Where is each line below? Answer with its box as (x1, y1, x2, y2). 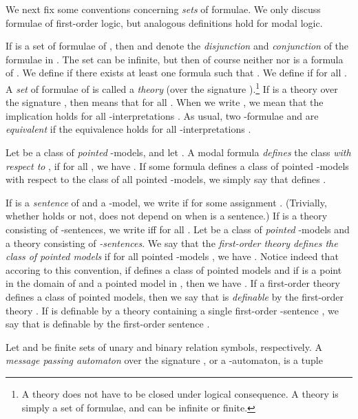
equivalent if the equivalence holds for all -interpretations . (6, 122, 251, 136)
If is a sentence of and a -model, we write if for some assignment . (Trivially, (6, 195, 327, 209)
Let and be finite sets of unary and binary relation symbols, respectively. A (6, 339, 323, 354)
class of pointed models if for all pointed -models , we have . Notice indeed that (6, 249, 339, 264)
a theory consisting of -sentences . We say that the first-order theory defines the (6, 235, 338, 250)
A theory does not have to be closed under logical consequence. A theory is (21, 386, 339, 400)
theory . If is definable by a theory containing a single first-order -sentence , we (6, 303, 339, 317)
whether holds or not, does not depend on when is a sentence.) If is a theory (6, 208, 328, 223)
